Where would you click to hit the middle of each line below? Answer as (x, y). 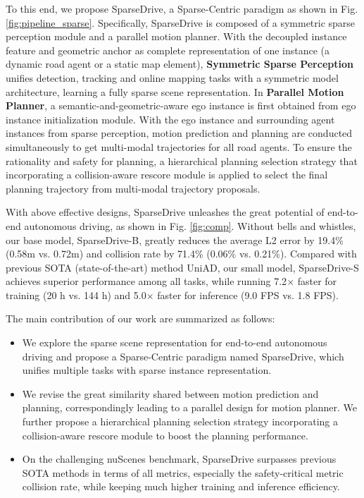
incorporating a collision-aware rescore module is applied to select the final (167, 175)
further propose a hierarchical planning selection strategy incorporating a (180, 421)
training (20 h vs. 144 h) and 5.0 (76, 294)
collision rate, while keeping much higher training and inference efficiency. (181, 486)
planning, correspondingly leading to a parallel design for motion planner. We (190, 407)
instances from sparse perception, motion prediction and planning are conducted (179, 133)
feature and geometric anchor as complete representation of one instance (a (168, 50)
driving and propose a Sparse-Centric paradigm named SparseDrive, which (183, 356)
